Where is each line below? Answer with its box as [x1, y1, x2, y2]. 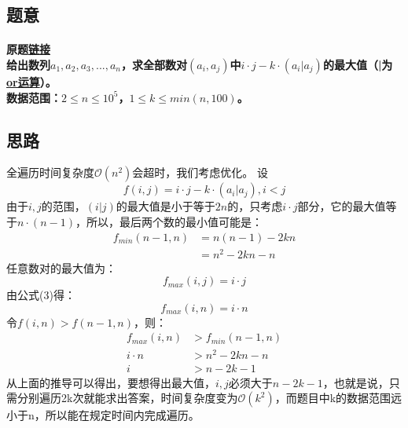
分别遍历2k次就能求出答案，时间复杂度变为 [17, 390, 238, 406]
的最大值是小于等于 [116, 198, 215, 214]
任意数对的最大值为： [6, 259, 116, 276]
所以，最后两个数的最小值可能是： [86, 213, 263, 229]
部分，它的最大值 [297, 198, 386, 214]
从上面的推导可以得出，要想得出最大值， [6, 374, 215, 390]
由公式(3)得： [6, 287, 75, 303]
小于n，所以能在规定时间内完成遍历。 [6, 407, 200, 423]
